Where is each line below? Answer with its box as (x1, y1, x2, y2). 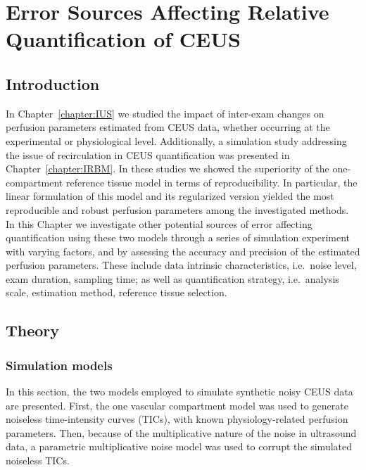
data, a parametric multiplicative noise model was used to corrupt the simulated (6, 439, 353, 454)
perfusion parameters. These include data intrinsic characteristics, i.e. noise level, (6, 258, 357, 272)
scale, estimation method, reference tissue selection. (6, 285, 227, 300)
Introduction (6, 72, 100, 94)
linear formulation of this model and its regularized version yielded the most (6, 189, 334, 203)
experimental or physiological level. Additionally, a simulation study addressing (6, 133, 347, 148)
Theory (6, 319, 60, 341)
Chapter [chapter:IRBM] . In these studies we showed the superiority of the (6, 161, 329, 176)
